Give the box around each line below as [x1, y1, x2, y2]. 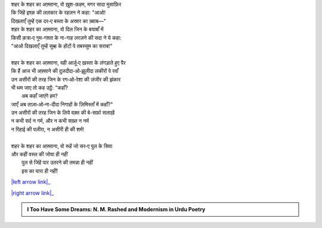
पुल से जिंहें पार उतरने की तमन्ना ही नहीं [21, 159, 93, 166]
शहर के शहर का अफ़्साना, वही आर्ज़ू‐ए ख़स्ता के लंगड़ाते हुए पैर [11, 59, 126, 66]
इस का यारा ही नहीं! [21, 167, 58, 174]
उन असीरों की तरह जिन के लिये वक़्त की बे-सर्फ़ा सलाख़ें [11, 109, 115, 116]
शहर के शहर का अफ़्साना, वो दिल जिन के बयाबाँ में [11, 26, 104, 33]
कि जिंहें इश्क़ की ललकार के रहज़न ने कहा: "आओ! [11, 9, 106, 16]
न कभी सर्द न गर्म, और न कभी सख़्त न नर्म [11, 117, 89, 124]
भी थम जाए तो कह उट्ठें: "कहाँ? [11, 84, 69, 91]
